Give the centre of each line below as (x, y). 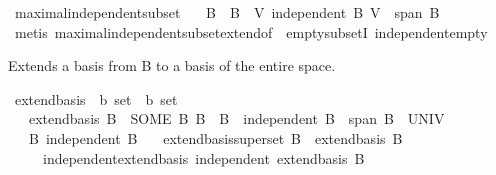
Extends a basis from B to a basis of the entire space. (172, 65)
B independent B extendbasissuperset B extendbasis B (215, 137)
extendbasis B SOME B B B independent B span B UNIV (236, 118)
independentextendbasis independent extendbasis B (203, 157)
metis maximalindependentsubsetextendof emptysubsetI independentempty (251, 31)
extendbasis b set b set (96, 98)
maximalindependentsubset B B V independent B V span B (227, 12)
